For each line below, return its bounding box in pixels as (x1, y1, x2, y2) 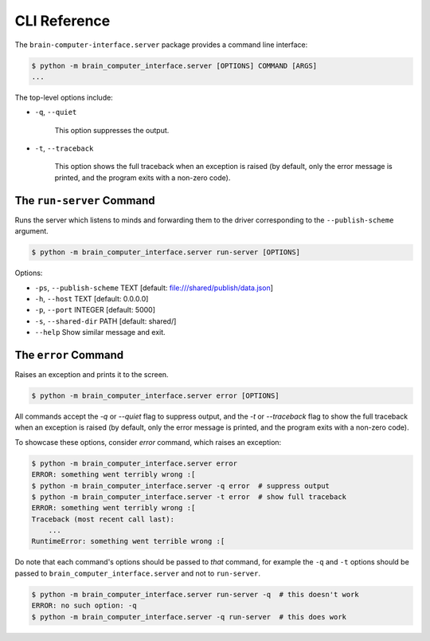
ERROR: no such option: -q (31, 601, 137, 610)
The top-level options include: (14, 92, 113, 102)
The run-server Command (14, 194, 155, 207)
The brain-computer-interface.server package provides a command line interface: (14, 40, 308, 49)
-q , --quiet (34, 108, 77, 117)
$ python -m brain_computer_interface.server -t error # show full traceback (31, 492, 346, 501)
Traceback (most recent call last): (31, 514, 175, 524)
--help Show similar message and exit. (34, 328, 166, 337)
